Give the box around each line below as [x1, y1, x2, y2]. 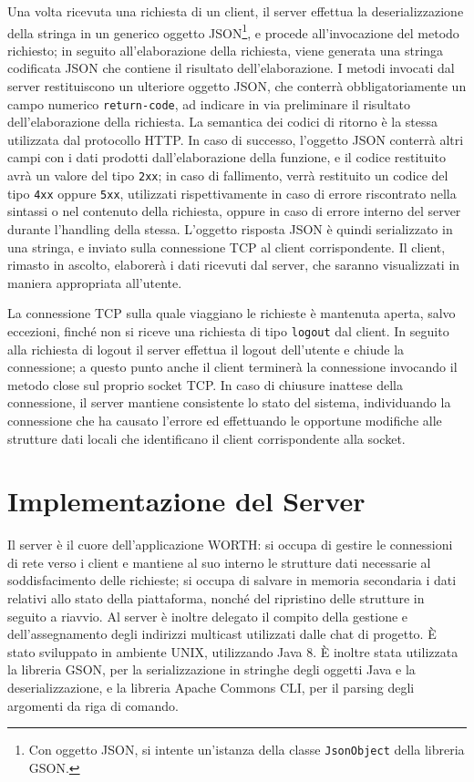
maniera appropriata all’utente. [7, 273, 182, 292]
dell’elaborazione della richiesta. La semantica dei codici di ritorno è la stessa [7, 112, 438, 131]
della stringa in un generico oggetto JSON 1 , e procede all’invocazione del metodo [7, 20, 459, 42]
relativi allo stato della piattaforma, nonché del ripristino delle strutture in [7, 589, 425, 608]
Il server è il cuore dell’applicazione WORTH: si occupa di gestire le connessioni [7, 535, 453, 554]
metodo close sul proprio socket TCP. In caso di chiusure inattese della [7, 375, 403, 394]
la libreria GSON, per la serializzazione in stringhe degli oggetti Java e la [7, 660, 416, 679]
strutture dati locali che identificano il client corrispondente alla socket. [7, 428, 406, 448]
